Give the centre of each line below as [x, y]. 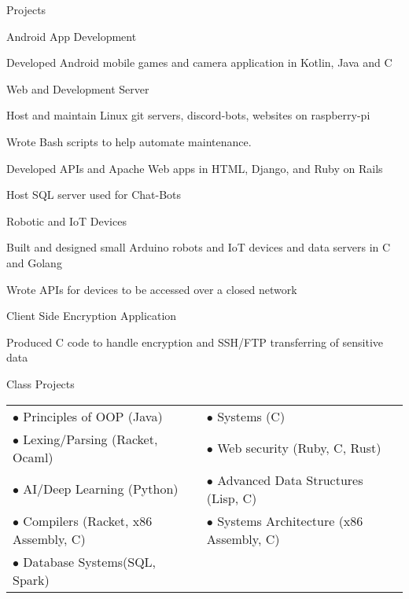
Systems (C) [251, 416]
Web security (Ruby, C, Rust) [299, 448]
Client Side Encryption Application [92, 316]
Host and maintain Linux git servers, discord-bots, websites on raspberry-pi [188, 115]
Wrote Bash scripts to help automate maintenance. [129, 141]
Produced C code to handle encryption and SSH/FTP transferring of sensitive [195, 342]
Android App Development [72, 36]
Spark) [31, 579]
